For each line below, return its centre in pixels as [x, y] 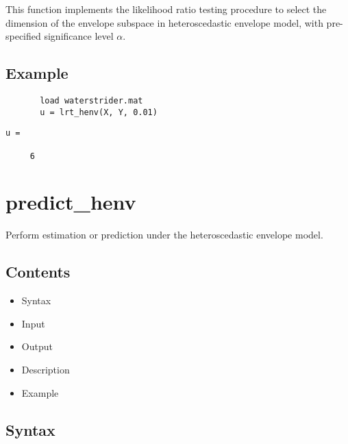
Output [37, 346]
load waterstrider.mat [91, 100]
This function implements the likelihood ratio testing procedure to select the [166, 9]
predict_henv [71, 202]
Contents [38, 272]
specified [23, 36]
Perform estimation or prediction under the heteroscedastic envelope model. [164, 235]
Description [46, 369]
